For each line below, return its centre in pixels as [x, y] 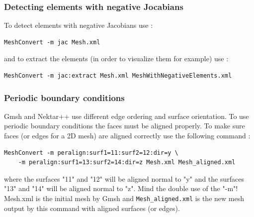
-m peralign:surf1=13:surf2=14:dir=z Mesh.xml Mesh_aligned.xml [127, 163]
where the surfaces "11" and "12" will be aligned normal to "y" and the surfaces [124, 178]
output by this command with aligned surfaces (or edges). [92, 208]
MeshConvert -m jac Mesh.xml [52, 42]
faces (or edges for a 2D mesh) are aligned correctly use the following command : [127, 135]
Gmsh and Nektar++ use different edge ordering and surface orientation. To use [127, 116]
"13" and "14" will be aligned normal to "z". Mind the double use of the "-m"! [121, 188]
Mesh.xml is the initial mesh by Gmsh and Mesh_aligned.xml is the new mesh [124, 198]
